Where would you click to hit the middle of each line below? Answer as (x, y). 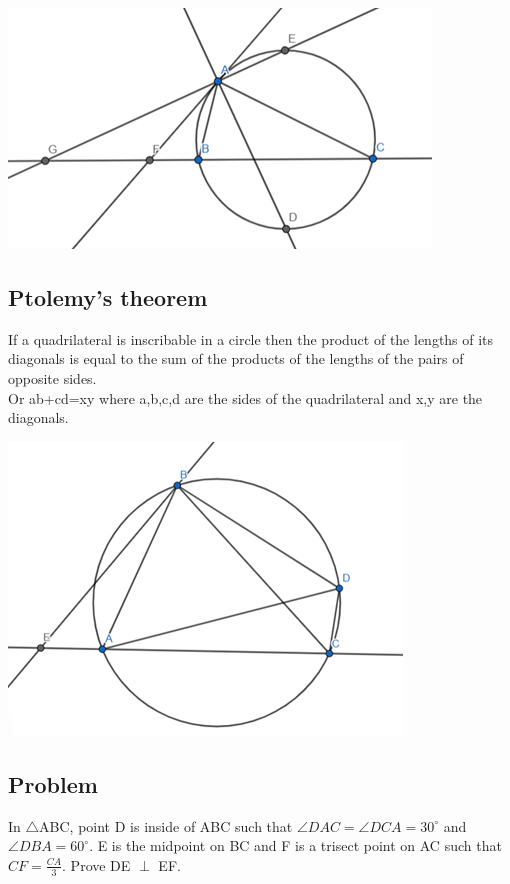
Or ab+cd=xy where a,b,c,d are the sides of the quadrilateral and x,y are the (245, 397)
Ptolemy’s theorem (108, 296)
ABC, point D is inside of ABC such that (166, 825)
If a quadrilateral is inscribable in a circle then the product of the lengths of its (251, 338)
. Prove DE (96, 864)
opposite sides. (52, 377)
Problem (53, 783)
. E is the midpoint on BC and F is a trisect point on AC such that (295, 845)
